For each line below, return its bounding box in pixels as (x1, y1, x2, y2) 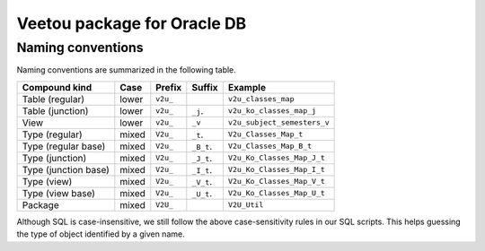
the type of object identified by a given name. (16, 229, 185, 239)
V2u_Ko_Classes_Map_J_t (227, 153, 325, 163)
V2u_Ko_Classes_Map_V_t (227, 177, 325, 186)
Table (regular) (22, 92, 85, 105)
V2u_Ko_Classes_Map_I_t (227, 165, 325, 175)
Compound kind (22, 81, 93, 93)
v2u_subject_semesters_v (227, 117, 330, 127)
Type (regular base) (22, 140, 106, 152)
